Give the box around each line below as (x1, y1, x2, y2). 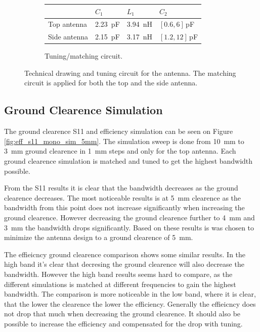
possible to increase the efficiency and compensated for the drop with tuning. (4, 318, 243, 328)
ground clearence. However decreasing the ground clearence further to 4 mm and (4, 212, 255, 223)
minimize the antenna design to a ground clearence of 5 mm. (4, 232, 193, 243)
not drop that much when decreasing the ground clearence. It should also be (4, 308, 241, 319)
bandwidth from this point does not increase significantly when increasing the (4, 202, 245, 213)
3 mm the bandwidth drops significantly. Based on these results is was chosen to (4, 222, 254, 232)
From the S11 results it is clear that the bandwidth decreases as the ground (4, 182, 238, 193)
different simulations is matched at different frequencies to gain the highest (4, 278, 236, 289)
